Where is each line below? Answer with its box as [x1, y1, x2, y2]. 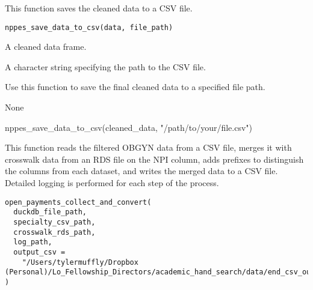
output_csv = [13, 247, 66, 256]
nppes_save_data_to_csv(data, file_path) [5, 23, 173, 32]
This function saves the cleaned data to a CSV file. [5, 2, 193, 14]
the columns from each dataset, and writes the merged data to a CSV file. [5, 165, 278, 177]
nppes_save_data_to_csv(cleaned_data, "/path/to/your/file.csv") [5, 121, 253, 133]
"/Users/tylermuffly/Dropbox [22, 258, 138, 267]
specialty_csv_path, [13, 217, 96, 226]
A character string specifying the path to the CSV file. [5, 60, 206, 73]
